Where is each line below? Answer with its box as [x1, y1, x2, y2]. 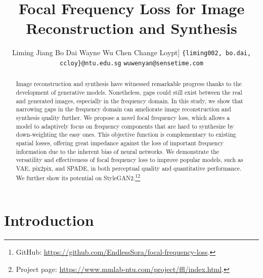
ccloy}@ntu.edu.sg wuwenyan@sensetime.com [60, 59, 203, 67]
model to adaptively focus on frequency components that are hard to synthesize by [16, 122, 234, 130]
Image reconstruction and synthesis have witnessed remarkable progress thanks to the [16, 80, 242, 88]
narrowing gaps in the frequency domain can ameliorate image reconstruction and [16, 105, 231, 113]
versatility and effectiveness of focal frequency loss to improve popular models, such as [16, 155, 243, 164]
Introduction [4, 210, 94, 230]
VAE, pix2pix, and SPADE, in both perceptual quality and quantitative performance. [16, 164, 242, 172]
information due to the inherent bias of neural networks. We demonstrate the [16, 147, 220, 155]
